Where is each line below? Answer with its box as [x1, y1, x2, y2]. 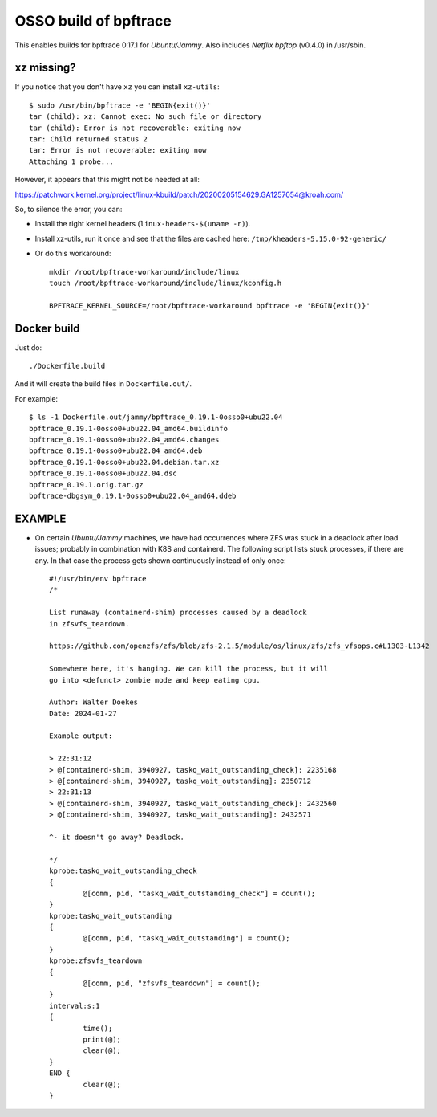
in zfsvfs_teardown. [49, 619, 130, 628]
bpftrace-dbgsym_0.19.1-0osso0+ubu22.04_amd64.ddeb [29, 491, 237, 500]
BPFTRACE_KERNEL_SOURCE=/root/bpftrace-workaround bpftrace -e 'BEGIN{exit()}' [49, 301, 370, 310]
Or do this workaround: [34, 249, 111, 259]
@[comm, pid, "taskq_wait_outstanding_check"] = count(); [83, 888, 316, 898]
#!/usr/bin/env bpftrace [49, 574, 147, 583]
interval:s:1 [49, 1001, 100, 1010]
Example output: [49, 732, 113, 740]
